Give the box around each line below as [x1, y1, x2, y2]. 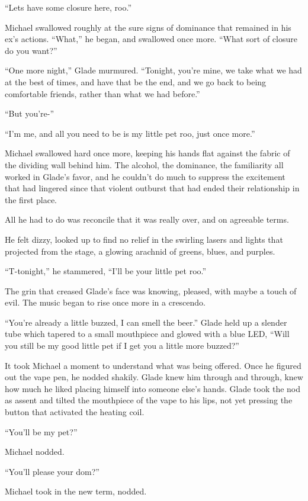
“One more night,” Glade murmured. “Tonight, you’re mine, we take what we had [5, 64, 302, 76]
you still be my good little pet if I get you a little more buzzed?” [5, 339, 239, 352]
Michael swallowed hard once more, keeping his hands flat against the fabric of [5, 147, 290, 159]
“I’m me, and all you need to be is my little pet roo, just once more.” [5, 127, 255, 139]
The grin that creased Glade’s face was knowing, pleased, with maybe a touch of [5, 284, 297, 297]
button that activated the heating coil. [5, 406, 145, 418]
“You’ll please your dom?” [5, 465, 100, 477]
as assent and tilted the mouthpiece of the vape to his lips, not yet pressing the [5, 394, 293, 406]
